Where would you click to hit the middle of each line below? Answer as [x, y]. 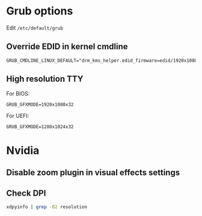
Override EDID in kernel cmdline [67, 47]
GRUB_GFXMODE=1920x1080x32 [40, 104]
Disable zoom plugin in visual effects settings [93, 173]
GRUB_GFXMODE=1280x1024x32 [40, 127]
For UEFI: [18, 116]
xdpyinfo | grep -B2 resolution [47, 207]
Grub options [40, 11]
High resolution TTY [45, 79]
